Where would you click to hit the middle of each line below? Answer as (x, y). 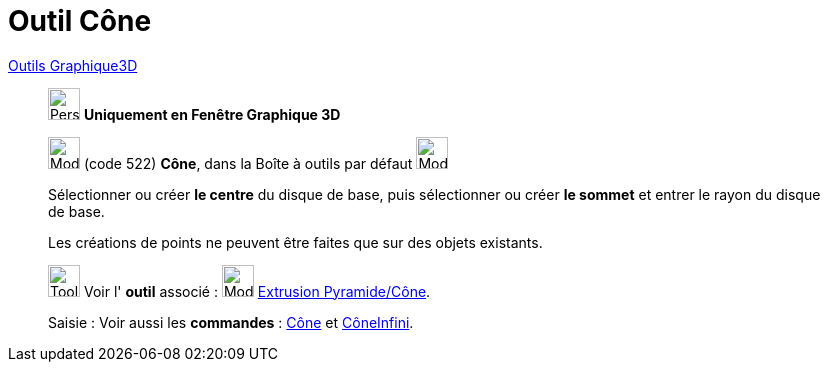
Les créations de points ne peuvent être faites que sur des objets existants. (295, 242)
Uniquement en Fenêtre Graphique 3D (212, 114)
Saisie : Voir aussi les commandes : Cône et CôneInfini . (231, 322)
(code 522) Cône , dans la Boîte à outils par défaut (248, 163)
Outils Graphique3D (73, 65)
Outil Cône (80, 21)
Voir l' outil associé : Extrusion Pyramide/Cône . (257, 291)
